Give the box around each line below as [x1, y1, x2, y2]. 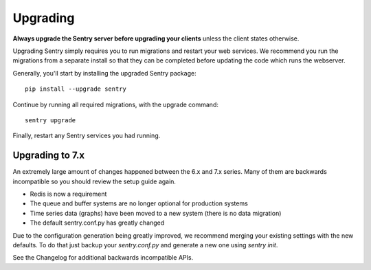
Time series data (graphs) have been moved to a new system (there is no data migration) [30, 209, 282, 217]
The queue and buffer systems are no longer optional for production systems [30, 199, 249, 207]
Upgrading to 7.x [12, 150, 85, 161]
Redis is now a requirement [30, 190, 107, 198]
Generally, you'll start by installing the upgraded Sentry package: [12, 69, 196, 77]
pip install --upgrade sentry [25, 85, 127, 93]
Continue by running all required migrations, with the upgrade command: [12, 100, 219, 109]
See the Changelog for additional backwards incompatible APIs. [12, 254, 194, 262]
